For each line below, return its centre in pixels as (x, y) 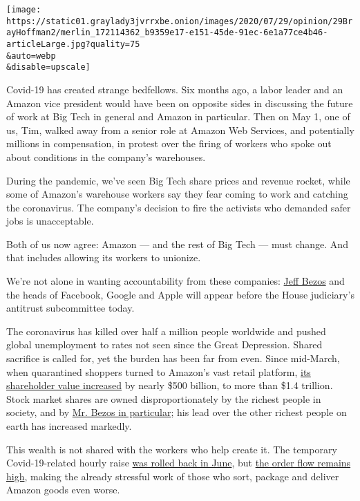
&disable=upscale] (48, 67)
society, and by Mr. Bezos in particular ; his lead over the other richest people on (177, 412)
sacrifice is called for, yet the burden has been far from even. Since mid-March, (173, 358)
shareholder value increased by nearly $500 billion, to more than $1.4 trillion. (170, 385)
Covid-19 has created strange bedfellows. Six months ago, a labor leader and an (175, 89)
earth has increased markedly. (69, 426)
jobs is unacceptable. (50, 221)
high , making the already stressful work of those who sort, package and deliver (173, 476)
